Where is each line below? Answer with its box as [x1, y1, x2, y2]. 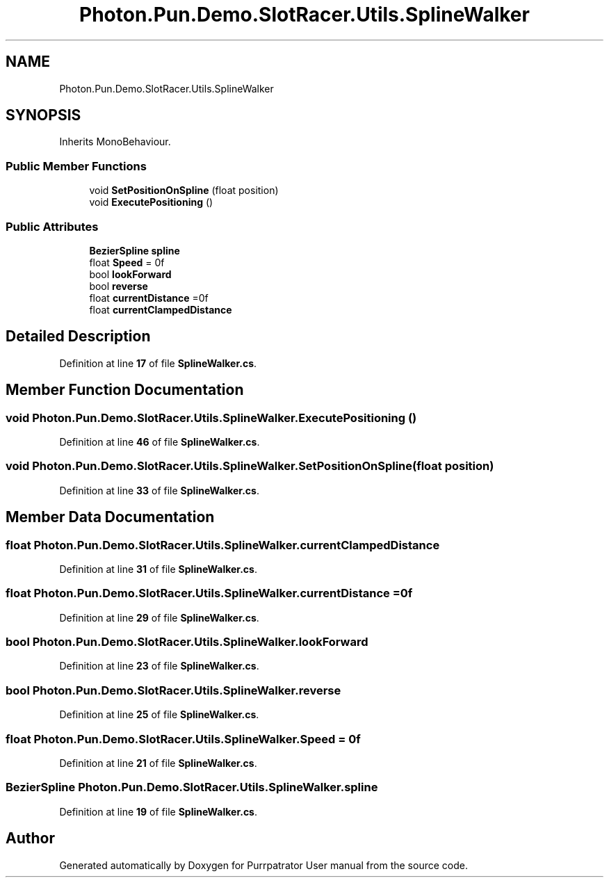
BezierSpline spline [89, 244, 180, 257]
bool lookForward [89, 268, 172, 280]
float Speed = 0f [89, 256, 165, 268]
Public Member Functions [6, 159, 147, 173]
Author [6, 829, 55, 848]
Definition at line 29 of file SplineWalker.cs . [59, 611, 259, 624]
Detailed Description [6, 327, 151, 346]
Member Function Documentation [6, 381, 244, 399]
